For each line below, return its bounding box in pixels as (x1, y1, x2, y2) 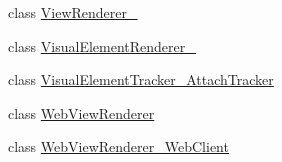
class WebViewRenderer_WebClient (8, 136, 229, 157)
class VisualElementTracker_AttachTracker (8, 69, 274, 90)
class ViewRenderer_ (8, 2, 138, 22)
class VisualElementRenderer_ (8, 35, 196, 56)
